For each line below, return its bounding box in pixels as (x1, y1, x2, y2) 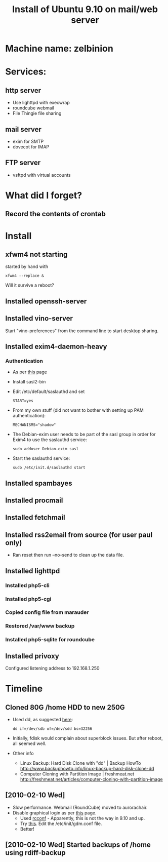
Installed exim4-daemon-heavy (5, 342, 107, 350)
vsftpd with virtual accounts (12, 172, 71, 178)
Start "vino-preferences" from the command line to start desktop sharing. (5, 328, 159, 334)
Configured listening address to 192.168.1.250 (5, 665, 100, 672)
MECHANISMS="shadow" (12, 422, 56, 427)
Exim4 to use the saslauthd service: (12, 437, 88, 443)
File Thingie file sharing (12, 110, 62, 116)
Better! (20, 826, 34, 832)
